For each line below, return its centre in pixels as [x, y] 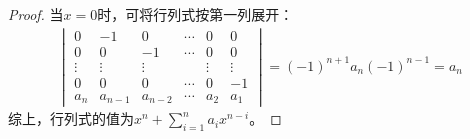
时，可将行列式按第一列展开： [195, 14]
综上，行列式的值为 [71, 118]
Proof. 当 [36, 14]
